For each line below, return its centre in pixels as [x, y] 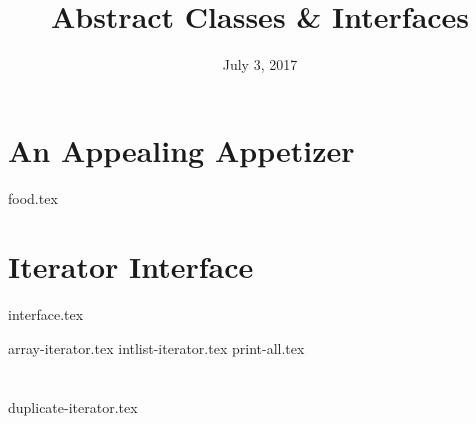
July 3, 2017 [260, 64]
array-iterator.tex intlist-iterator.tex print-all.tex [156, 347]
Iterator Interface [131, 266]
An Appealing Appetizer [181, 149]
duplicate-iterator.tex [73, 406]
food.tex [33, 197]
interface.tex [46, 314]
